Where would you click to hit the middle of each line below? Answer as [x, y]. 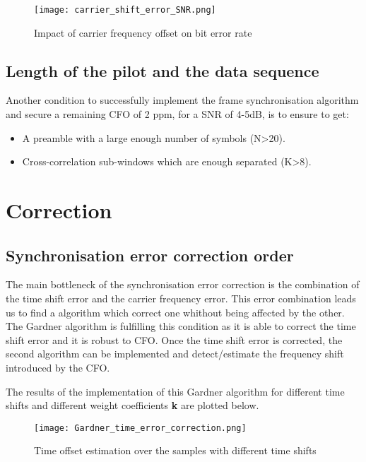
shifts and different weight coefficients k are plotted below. [132, 405]
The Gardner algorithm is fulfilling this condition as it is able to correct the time [181, 326]
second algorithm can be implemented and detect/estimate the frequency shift [175, 354]
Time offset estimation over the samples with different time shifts [175, 450]
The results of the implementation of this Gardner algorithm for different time [175, 391]
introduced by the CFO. [58, 367]
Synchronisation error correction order [150, 255]
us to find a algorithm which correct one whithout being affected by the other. [175, 312]
